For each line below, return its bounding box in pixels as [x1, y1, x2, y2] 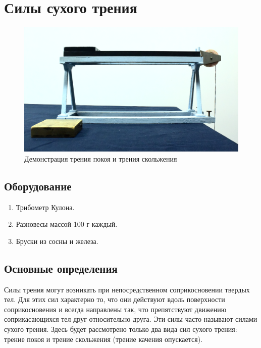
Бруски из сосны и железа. [16, 235, 98, 246]
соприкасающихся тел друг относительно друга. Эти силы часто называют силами [4, 314, 257, 324]
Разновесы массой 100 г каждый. [16, 219, 118, 229]
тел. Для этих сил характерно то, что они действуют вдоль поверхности [4, 294, 225, 305]
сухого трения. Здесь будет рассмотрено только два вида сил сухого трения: [4, 324, 237, 334]
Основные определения [4, 260, 118, 276]
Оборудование [4, 178, 72, 193]
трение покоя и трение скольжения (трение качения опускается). [4, 333, 202, 344]
